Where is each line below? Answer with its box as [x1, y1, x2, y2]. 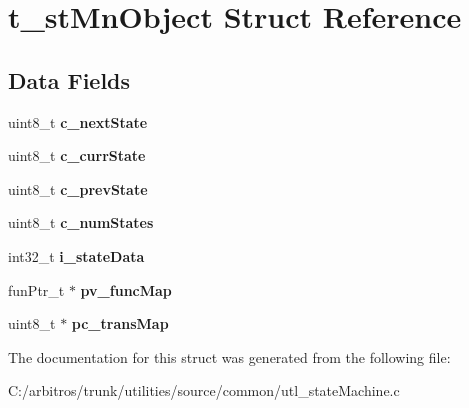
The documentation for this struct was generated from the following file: [8, 346, 451, 367]
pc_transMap [71, 313, 169, 334]
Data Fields [8, 64, 131, 95]
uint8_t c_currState [8, 145, 146, 166]
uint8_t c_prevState [8, 178, 148, 199]
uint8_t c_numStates [8, 212, 154, 233]
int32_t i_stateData [8, 245, 145, 266]
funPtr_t [8, 279, 65, 300]
